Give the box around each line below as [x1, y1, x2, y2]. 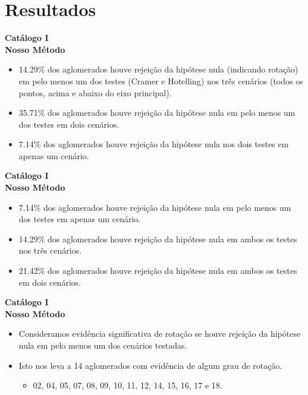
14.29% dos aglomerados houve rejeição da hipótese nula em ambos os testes [18, 232, 297, 245]
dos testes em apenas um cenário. [18, 213, 141, 225]
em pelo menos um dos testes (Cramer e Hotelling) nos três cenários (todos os [18, 74, 303, 87]
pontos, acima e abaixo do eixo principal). [18, 86, 172, 99]
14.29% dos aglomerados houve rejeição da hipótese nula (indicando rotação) [18, 63, 298, 75]
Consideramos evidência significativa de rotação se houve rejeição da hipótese [18, 327, 301, 340]
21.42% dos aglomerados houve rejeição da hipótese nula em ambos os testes [18, 264, 297, 277]
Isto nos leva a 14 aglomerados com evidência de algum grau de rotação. [18, 359, 282, 371]
